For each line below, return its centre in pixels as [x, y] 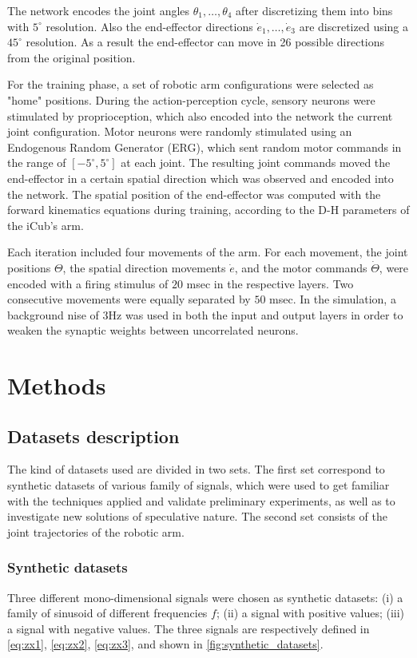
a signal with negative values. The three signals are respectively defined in [189, 628]
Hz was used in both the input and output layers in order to [256, 314]
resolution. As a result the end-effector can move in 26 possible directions [205, 42]
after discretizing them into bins [314, 10]
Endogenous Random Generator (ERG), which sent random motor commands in [205, 147]
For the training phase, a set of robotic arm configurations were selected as [191, 84]
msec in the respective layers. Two [270, 283]
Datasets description [93, 436]
